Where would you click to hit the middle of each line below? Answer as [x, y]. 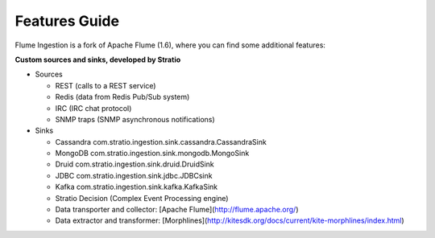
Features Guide [67, 21]
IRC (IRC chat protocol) [93, 108]
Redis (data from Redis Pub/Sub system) [122, 97]
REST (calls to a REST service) [106, 85]
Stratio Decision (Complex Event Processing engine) [142, 198]
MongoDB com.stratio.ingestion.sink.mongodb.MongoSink [152, 154]
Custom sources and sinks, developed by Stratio [98, 59]
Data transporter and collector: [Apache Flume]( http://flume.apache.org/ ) [177, 210]
